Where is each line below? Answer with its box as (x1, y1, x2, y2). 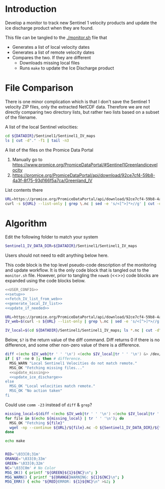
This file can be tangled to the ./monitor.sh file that (5, 35, 107, 40)
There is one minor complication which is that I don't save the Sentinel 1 (5, 99, 150, 105)
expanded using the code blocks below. (5, 278, 86, 284)
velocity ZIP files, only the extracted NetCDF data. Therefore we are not (5, 104, 150, 109)
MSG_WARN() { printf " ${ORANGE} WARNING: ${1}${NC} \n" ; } (5, 475, 124, 480)
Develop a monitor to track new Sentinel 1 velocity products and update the (5, 20, 157, 26)
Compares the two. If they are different (12, 54, 91, 60)
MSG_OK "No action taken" (9, 388, 63, 393)
